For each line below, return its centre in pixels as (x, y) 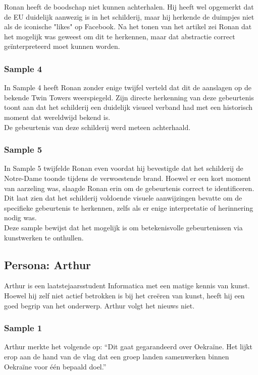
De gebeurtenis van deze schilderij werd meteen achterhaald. (97, 127)
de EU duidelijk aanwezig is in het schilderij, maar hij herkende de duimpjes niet (129, 16)
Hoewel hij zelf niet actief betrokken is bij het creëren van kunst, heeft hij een (124, 295)
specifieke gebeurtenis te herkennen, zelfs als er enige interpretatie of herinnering (129, 207)
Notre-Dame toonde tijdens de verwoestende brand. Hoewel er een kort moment (127, 178)
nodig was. (20, 217)
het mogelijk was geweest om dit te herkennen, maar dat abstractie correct (120, 36)
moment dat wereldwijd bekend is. (57, 117)
